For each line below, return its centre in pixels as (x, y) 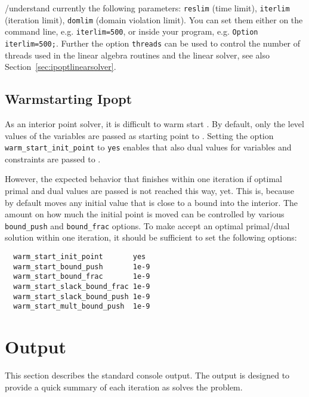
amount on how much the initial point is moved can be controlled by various (145, 214)
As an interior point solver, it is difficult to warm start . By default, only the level (154, 124)
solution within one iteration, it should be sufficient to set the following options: (151, 237)
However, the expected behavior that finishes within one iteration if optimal (144, 179)
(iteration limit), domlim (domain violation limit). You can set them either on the (154, 19)
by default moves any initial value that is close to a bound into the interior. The (152, 202)
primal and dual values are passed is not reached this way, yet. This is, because (149, 191)
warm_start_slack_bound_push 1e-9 (82, 296)
